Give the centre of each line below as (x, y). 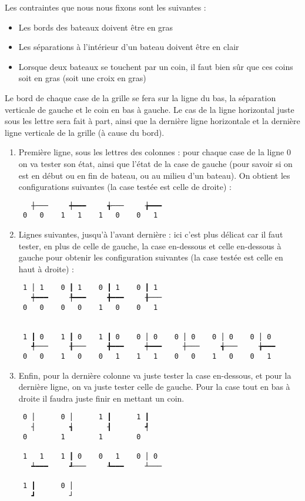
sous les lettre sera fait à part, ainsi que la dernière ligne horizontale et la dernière (152, 121)
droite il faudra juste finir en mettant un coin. (101, 398)
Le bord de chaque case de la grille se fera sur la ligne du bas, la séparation (140, 97)
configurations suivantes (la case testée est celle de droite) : (125, 187)
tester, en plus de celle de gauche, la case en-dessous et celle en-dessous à (150, 246)
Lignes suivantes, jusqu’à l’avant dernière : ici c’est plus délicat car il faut (151, 234)
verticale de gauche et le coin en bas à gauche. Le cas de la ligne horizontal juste (150, 109)
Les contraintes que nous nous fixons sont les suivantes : (105, 7)
